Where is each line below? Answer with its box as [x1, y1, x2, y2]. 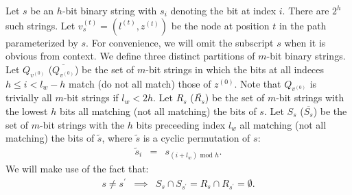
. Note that [234, 76, 281, 90]
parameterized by [5, 35, 78, 49]
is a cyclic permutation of [143, 131, 250, 145]
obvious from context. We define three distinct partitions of [5, 49, 255, 63]
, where [102, 131, 132, 145]
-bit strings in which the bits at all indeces [145, 62, 325, 76]
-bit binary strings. [266, 49, 346, 63]
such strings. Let [5, 18, 75, 32]
